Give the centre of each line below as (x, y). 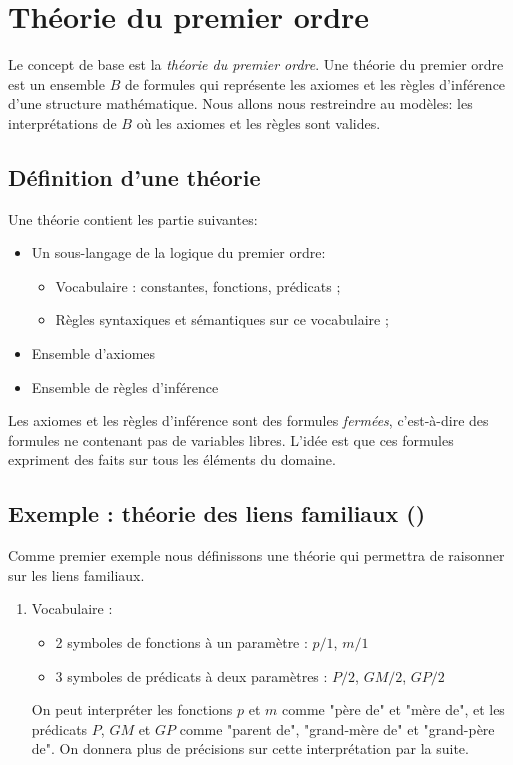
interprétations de (62, 122)
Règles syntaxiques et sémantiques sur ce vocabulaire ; (222, 319)
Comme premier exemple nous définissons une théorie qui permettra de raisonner (256, 555)
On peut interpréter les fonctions (132, 709)
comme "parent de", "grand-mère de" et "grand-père (337, 728)
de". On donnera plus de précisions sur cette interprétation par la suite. (250, 748)
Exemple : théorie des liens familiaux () (217, 513)
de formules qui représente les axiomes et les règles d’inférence (315, 83)
